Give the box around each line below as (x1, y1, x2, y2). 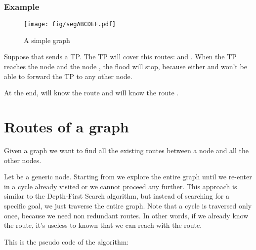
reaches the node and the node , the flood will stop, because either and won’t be (4, 61, 247, 72)
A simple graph (24, 35, 70, 45)
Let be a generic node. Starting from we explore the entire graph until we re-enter (4, 171, 252, 182)
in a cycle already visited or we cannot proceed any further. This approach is (4, 181, 237, 191)
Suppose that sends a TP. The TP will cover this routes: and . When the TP (4, 51, 237, 62)
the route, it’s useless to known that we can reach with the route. (4, 220, 202, 230)
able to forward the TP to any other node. (4, 71, 132, 81)
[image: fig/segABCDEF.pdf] (24, 21, 116, 28)
